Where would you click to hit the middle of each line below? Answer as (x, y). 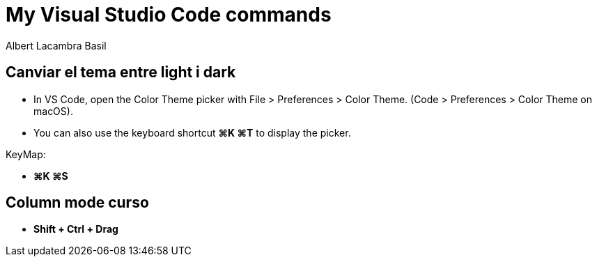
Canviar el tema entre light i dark (121, 72)
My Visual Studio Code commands (169, 15)
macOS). (53, 111)
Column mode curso (77, 203)
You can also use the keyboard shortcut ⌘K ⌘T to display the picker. (192, 132)
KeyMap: (26, 154)
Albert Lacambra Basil (56, 45)
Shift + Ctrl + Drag (76, 229)
